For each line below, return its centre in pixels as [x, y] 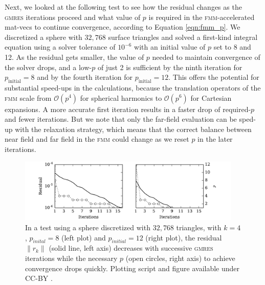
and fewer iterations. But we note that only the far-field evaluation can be [121, 119]
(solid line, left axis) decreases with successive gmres [131, 248]
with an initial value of [170, 47]
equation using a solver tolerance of [60, 47]
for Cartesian [211, 97]
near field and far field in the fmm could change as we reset [97, 139]
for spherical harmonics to [121, 97]
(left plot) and [84, 237]
